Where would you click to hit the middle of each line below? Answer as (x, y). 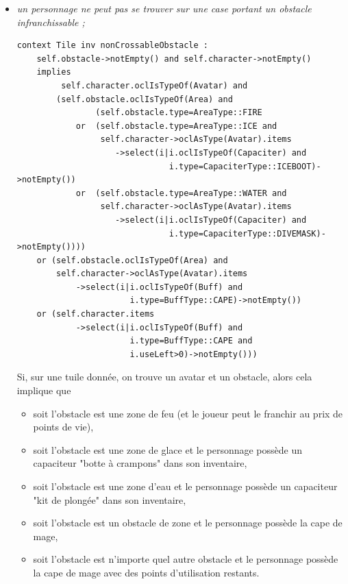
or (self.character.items (96, 314)
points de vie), (63, 427)
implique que (44, 390)
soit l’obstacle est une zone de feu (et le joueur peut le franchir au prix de (188, 413)
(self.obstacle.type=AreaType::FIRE (179, 113)
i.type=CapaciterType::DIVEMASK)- (247, 233)
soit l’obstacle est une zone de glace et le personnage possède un (168, 449)
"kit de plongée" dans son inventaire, (110, 499)
